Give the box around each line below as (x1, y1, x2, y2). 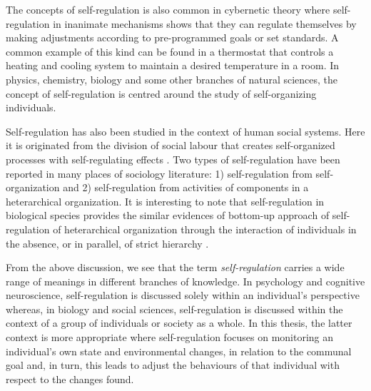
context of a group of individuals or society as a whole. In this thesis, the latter (6, 315, 352, 330)
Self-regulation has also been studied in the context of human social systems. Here (6, 123, 365, 138)
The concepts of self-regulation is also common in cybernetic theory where (6, 2, 330, 16)
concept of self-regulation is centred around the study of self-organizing (6, 86, 317, 101)
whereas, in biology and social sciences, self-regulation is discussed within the (6, 301, 343, 316)
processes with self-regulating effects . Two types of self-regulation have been (6, 151, 340, 166)
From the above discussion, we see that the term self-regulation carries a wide (6, 260, 345, 275)
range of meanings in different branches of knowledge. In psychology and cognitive (6, 273, 365, 288)
